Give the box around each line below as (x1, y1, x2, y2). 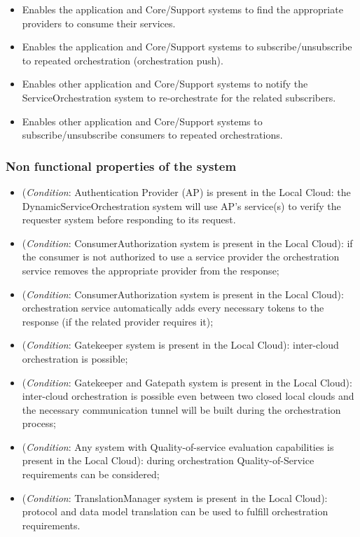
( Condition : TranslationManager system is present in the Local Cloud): (22, 490, 328, 505)
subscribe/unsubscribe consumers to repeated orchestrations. (22, 127, 283, 142)
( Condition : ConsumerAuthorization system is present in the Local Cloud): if (22, 235, 353, 250)
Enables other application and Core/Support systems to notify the (22, 76, 308, 91)
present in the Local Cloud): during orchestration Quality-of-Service (22, 453, 314, 468)
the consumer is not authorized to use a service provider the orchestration (22, 249, 340, 264)
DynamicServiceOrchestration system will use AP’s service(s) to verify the (22, 198, 341, 213)
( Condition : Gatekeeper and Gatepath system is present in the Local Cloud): (22, 375, 352, 389)
